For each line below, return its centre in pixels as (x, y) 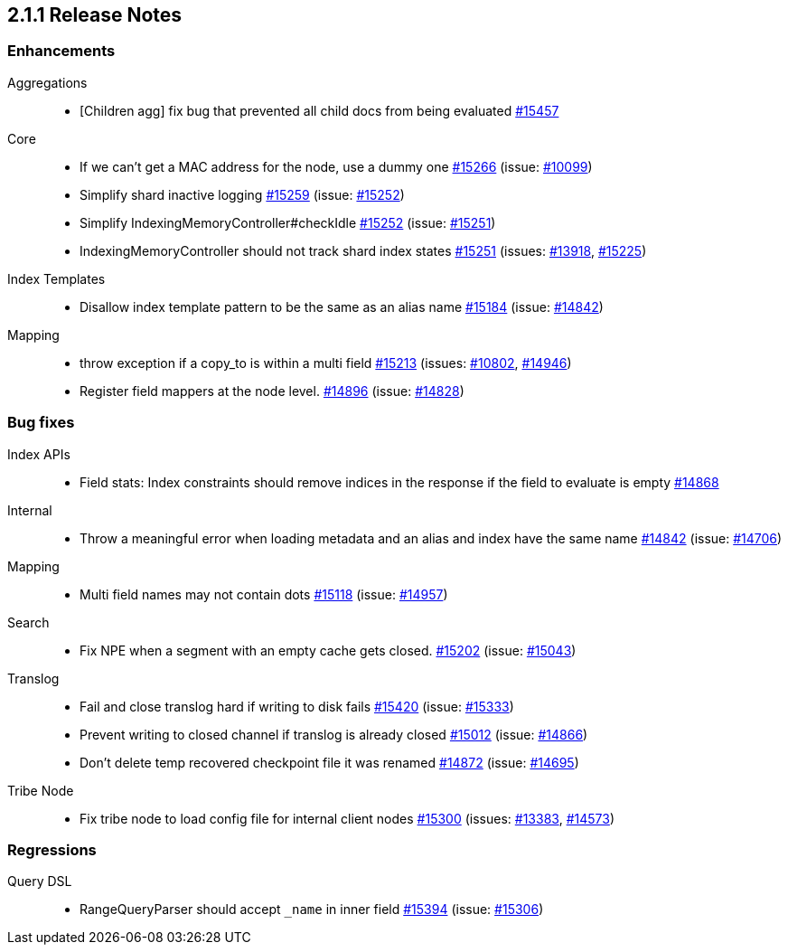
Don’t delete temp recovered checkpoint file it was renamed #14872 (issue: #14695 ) (329, 762)
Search (28, 622)
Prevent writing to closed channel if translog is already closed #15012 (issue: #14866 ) (334, 734)
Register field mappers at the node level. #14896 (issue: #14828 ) (272, 391)
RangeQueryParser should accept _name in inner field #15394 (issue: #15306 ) (312, 910)
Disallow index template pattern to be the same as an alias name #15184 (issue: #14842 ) (342, 306)
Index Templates (56, 278)
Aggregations (47, 82)
